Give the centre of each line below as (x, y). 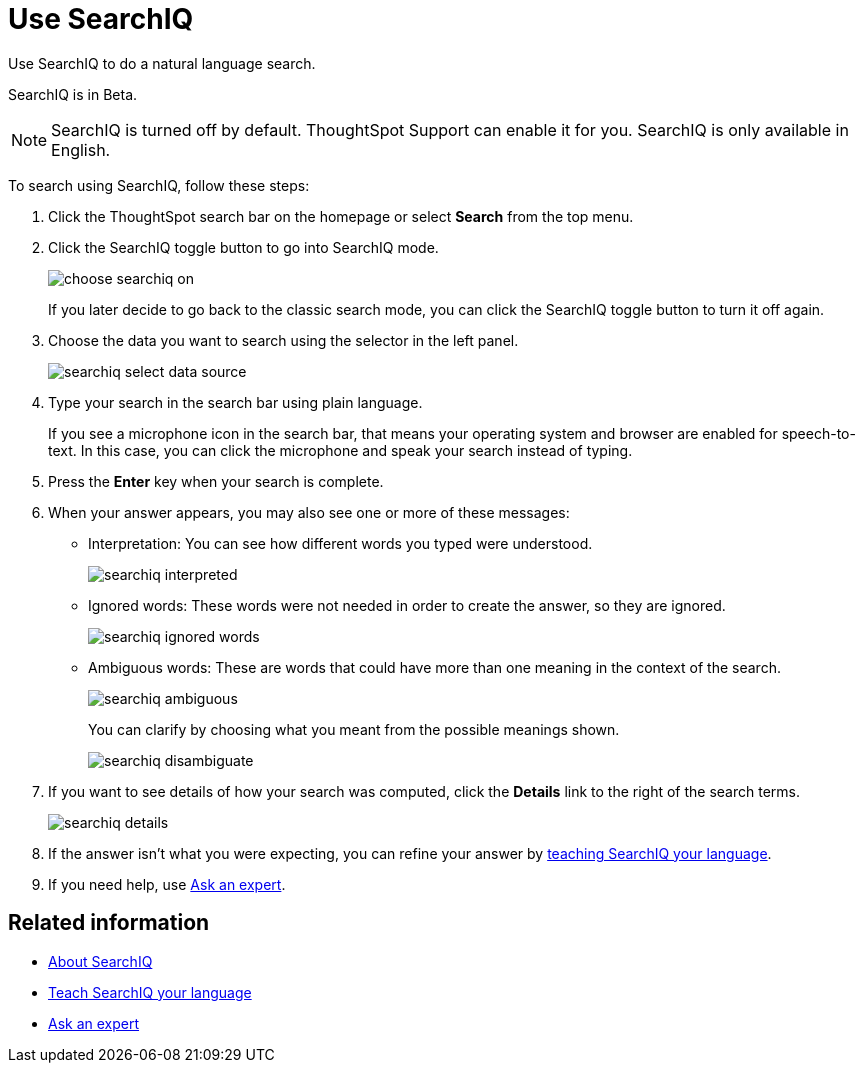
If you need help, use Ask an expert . (167, 884)
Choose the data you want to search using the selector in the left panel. (283, 340)
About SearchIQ (100, 961)
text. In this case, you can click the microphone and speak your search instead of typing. (340, 450)
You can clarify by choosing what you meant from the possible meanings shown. (354, 729)
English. (81, 149)
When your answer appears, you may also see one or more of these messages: (309, 512)
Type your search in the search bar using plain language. (235, 402)
